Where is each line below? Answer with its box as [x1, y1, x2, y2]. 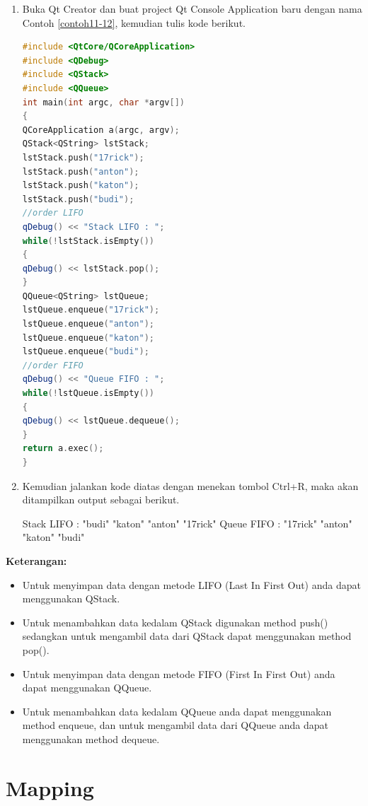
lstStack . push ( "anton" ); [22, 166, 139, 177]
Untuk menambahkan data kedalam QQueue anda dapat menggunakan [22, 703, 332, 718]
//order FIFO [22, 360, 84, 370]
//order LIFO [22, 208, 84, 218]
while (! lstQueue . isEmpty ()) [22, 388, 154, 399]
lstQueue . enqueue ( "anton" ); [22, 319, 154, 329]
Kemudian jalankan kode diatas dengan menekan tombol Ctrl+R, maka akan [22, 478, 359, 493]
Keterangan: [6, 553, 67, 568]
